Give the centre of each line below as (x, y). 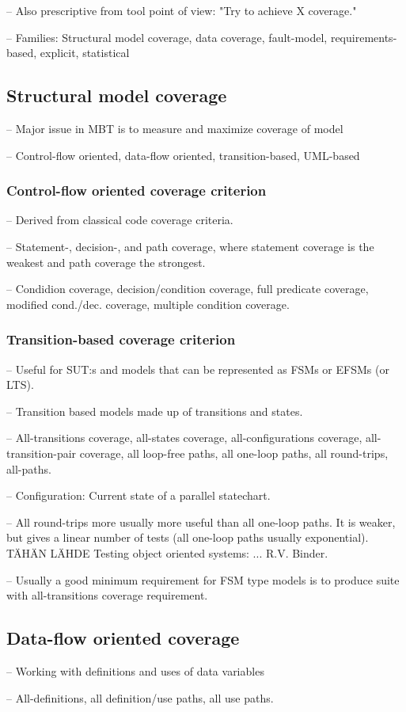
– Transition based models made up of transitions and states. (155, 411)
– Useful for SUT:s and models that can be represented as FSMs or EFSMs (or (198, 369)
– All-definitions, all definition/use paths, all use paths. (140, 697)
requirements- (364, 37)
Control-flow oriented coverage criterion (137, 190)
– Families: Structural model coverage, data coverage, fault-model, (167, 37)
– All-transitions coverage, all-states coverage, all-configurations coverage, (184, 438)
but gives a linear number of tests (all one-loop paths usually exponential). (188, 537)
